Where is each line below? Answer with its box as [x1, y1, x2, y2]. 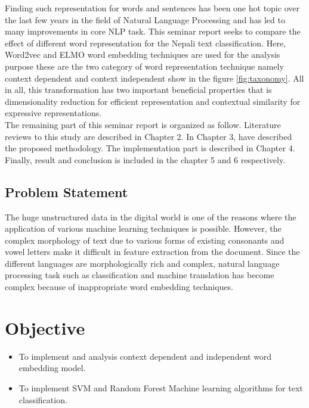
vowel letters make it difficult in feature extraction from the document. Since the [5, 245, 300, 258]
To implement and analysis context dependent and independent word [18, 350, 272, 362]
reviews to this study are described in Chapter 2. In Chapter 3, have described [5, 130, 292, 142]
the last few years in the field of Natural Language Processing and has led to [5, 13, 285, 26]
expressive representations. [5, 107, 102, 119]
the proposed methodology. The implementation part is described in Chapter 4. [5, 142, 295, 154]
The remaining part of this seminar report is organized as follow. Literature [5, 118, 281, 130]
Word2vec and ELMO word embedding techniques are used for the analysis [5, 48, 280, 61]
